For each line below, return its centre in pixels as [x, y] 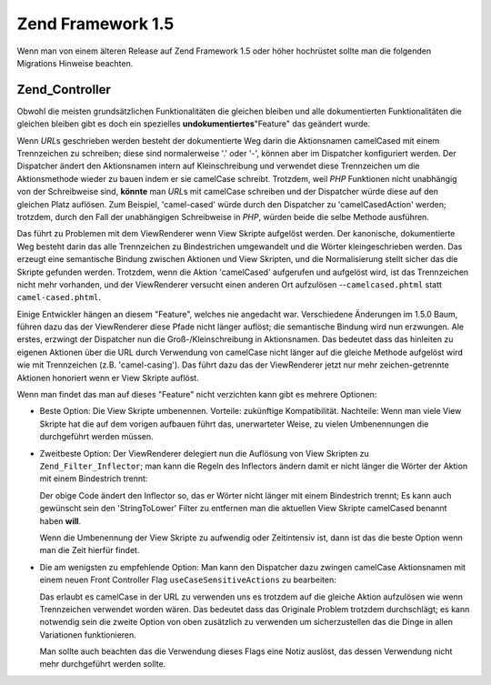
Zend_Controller [64, 90]
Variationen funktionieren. [88, 635]
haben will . [60, 521]
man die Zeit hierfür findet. [90, 550]
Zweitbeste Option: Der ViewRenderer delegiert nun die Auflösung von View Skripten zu [204, 453]
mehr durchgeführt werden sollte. [103, 664]
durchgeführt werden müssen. [96, 437]
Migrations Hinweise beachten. [75, 63]
